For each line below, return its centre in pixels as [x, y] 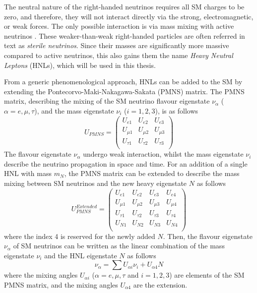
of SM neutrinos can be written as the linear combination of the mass [119, 246]
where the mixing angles [41, 275]
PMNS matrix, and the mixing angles [61, 284]
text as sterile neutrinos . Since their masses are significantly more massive [117, 45]
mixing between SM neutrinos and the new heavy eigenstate [96, 183]
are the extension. [160, 284]
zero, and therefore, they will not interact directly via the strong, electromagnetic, [129, 16]
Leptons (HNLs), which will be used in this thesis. [80, 65]
